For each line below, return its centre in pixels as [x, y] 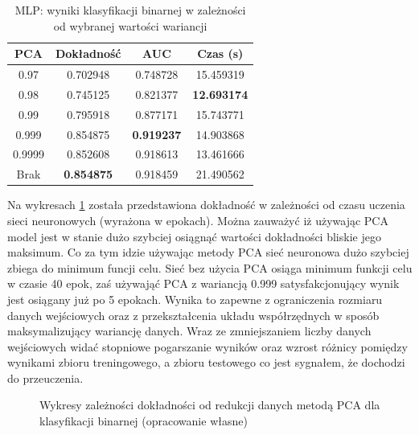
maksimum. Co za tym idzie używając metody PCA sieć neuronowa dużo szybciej [208, 252]
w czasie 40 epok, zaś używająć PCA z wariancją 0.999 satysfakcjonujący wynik [203, 283]
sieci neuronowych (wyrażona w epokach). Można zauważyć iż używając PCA [198, 220]
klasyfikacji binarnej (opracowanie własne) [144, 421]
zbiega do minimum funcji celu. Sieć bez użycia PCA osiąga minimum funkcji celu [210, 267]
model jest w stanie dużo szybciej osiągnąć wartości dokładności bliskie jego [194, 236]
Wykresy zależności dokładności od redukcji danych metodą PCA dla [210, 405]
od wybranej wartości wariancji [130, 25]
